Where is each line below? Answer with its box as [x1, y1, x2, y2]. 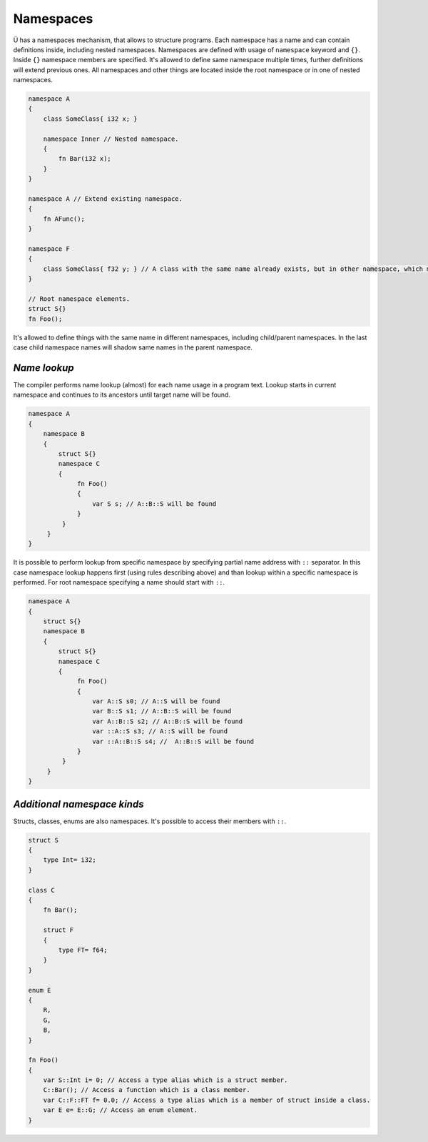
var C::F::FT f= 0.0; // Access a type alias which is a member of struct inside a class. [43, 1096, 371, 1104]
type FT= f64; [58, 945, 108, 954]
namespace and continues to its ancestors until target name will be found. [13, 390, 231, 399]
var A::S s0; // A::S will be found [91, 697, 220, 705]
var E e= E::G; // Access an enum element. [43, 1106, 198, 1114]
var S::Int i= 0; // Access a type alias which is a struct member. [43, 1076, 288, 1084]
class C [28, 886, 55, 894]
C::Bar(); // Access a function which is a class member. [43, 1086, 250, 1094]
